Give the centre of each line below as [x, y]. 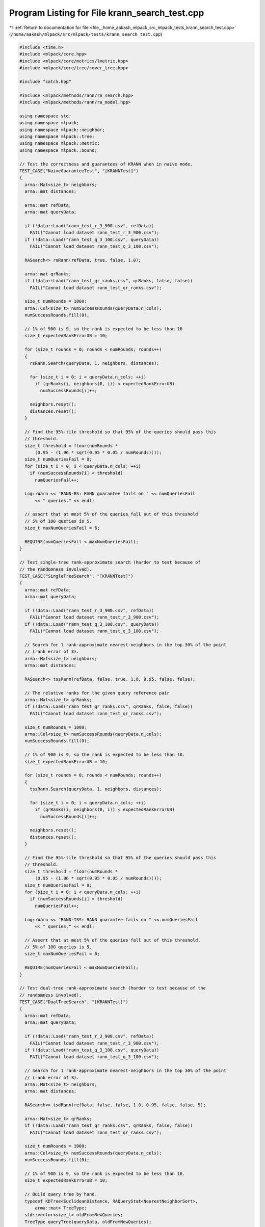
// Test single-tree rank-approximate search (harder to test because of [110, 562]
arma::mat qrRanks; [48, 274]
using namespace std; [45, 116]
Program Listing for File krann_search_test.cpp [106, 13]
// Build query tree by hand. [61, 1194]
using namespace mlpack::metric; [60, 143]
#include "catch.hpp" [45, 81]
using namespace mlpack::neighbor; [62, 130]
